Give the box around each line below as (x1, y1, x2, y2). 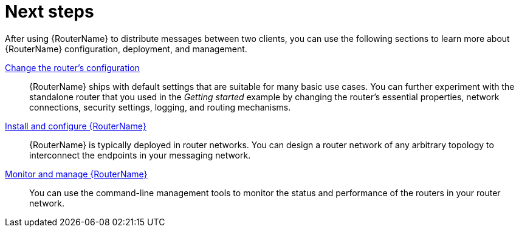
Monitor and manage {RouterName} (5, 168, 148, 179)
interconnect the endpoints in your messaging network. (29, 149, 251, 160)
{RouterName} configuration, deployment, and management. (5, 43, 247, 54)
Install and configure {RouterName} (5, 120, 146, 131)
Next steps (5, 1, 94, 22)
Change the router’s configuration (5, 62, 140, 73)
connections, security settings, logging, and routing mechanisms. (29, 101, 291, 112)
